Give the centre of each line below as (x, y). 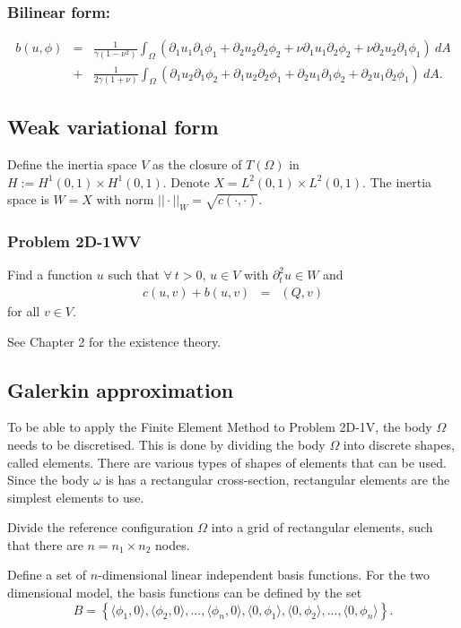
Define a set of (47, 575)
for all (24, 310)
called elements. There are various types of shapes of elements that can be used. (227, 462)
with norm (125, 199)
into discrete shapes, (399, 444)
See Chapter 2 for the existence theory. (114, 341)
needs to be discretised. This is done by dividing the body (166, 444)
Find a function (50, 275)
